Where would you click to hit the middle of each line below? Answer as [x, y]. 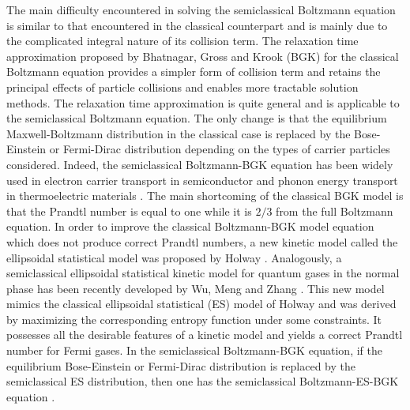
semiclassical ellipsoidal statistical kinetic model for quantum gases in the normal [203, 273]
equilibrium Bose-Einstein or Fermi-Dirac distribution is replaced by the [181, 365]
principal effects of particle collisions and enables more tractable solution [182, 87]
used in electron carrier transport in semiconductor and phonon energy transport [202, 180]
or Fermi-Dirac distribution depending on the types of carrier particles [220, 149]
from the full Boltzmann [335, 211]
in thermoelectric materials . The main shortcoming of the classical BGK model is [205, 196]
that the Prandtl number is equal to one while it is [129, 211]
